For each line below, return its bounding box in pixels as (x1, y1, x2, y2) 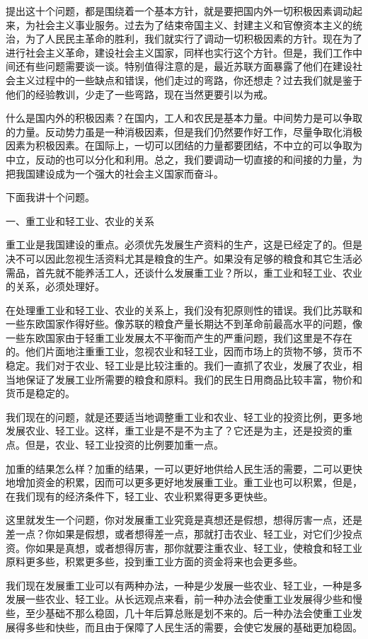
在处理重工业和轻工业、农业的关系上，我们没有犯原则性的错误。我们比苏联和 (6, 302, 362, 317)
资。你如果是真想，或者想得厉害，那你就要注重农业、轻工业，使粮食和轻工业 (6, 540, 362, 555)
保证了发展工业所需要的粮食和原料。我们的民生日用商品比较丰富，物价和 (25, 372, 362, 386)
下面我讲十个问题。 (6, 190, 95, 205)
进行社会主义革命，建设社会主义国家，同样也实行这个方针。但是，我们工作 (6, 45, 352, 59)
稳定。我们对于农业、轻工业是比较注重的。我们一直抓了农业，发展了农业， (6, 358, 352, 373)
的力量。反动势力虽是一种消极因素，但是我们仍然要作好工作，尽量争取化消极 (6, 124, 362, 139)
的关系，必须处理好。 (6, 279, 105, 294)
